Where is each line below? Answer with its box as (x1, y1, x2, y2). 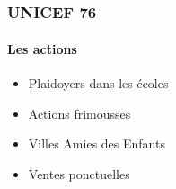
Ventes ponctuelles (28, 164, 130, 183)
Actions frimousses (28, 103, 131, 122)
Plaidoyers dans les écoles (28, 74, 169, 93)
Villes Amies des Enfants (28, 134, 165, 153)
